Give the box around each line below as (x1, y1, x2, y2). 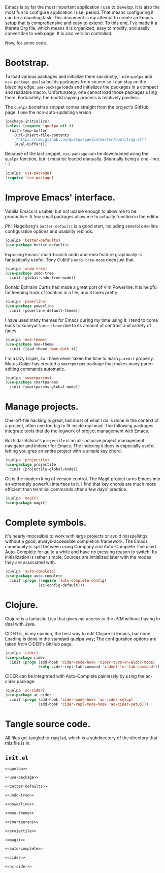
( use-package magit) (5, 500, 48, 505)
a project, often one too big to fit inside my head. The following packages (5, 423, 154, 429)
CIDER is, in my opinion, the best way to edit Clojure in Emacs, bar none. (5, 630, 152, 636)
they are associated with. (5, 560, 56, 566)
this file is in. (5, 740, 31, 746)
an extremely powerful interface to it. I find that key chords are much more (5, 481, 156, 487)
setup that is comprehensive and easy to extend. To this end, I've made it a (5, 20, 158, 26)
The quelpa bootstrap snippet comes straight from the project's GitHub (5, 104, 149, 110)
